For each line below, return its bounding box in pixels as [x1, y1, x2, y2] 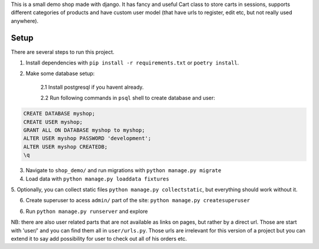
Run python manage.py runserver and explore [25, 208, 148, 215]
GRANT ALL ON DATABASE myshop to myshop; [23, 127, 145, 134]
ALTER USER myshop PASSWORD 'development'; [23, 135, 152, 142]
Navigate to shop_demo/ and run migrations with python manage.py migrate [25, 167, 222, 174]
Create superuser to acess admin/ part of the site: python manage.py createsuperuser [25, 197, 250, 204]
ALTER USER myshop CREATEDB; [23, 143, 108, 150]
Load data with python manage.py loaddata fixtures [25, 175, 170, 182]
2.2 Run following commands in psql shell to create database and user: [40, 95, 216, 102]
